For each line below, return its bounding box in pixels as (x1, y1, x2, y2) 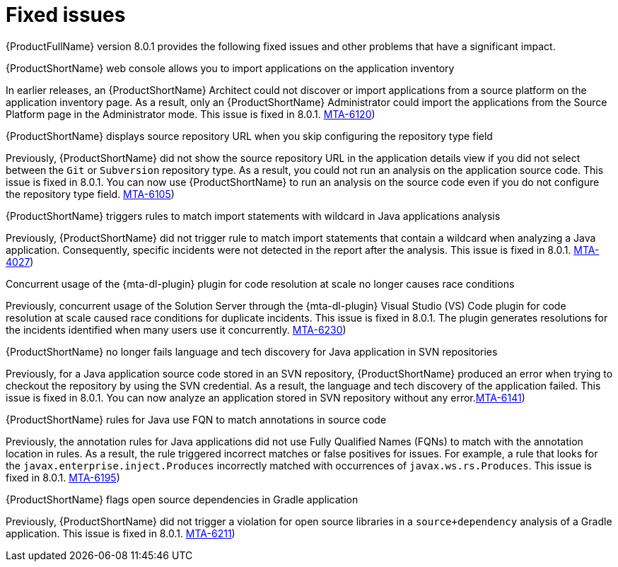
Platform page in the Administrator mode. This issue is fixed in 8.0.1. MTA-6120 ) (6, 107, 375, 120)
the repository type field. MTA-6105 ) (6, 187, 175, 200)
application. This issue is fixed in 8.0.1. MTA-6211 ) (6, 527, 235, 539)
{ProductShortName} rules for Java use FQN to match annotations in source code (6, 413, 387, 426)
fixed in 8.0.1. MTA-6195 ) (6, 471, 120, 484)
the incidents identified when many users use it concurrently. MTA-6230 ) (6, 323, 346, 336)
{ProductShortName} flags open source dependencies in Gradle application (6, 493, 358, 505)
